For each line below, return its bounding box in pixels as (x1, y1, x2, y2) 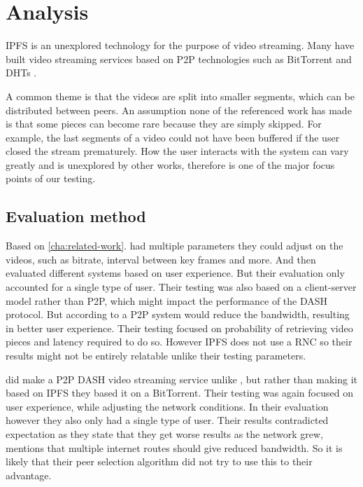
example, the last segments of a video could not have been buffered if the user (6, 130, 340, 144)
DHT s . (6, 65, 37, 80)
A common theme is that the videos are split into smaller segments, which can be (6, 88, 355, 103)
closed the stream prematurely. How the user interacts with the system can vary (6, 144, 349, 158)
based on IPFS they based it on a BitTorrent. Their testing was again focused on (6, 385, 353, 400)
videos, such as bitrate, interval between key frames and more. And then (6, 252, 316, 266)
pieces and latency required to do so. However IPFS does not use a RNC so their (6, 334, 353, 349)
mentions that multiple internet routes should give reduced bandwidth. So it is (6, 440, 343, 455)
